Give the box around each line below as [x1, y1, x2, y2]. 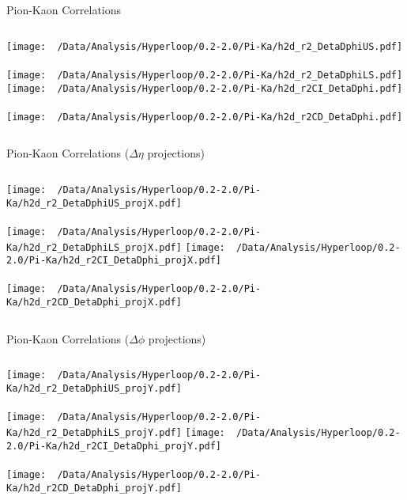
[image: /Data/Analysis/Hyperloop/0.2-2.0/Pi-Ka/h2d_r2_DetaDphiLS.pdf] [6, 69, 403, 81]
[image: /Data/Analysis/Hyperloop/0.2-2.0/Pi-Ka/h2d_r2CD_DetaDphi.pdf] [6, 111, 403, 123]
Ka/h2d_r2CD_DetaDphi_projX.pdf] [6, 297, 182, 309]
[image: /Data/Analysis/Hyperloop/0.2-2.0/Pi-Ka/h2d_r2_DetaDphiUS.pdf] [6, 40, 403, 52]
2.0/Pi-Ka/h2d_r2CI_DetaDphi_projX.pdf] [6, 255, 222, 267]
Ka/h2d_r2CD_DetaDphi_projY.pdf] [6, 482, 182, 494]
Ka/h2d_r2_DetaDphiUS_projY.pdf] [6, 383, 182, 395]
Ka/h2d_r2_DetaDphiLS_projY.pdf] [6, 426, 182, 438]
